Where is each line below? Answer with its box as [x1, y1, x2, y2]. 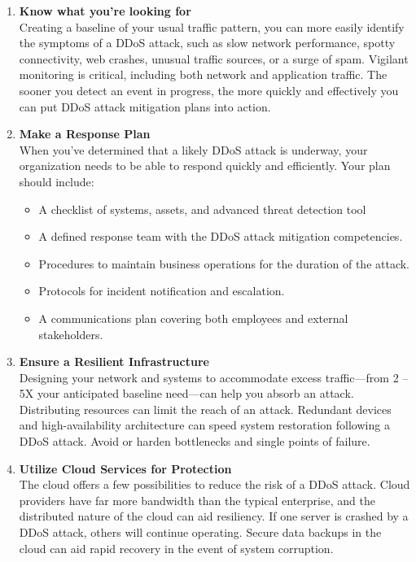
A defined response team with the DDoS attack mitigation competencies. [38, 228, 403, 245]
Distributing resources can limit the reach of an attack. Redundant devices [19, 400, 392, 417]
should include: [19, 172, 94, 190]
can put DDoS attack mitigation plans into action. [19, 98, 271, 115]
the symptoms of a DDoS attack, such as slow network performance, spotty [19, 34, 396, 51]
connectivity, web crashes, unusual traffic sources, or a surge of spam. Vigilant [19, 50, 409, 67]
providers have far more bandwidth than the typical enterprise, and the [19, 491, 375, 508]
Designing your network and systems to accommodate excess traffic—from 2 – [19, 368, 409, 386]
